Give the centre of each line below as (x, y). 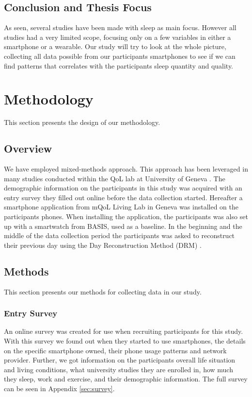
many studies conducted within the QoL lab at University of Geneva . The (115, 178)
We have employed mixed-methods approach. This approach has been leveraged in (126, 169)
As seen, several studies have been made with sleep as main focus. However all (120, 27)
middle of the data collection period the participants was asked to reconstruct (119, 235)
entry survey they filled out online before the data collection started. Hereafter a (123, 197)
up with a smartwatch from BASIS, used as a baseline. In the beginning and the (123, 226)
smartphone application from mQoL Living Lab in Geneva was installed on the (121, 207)
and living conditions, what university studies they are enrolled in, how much (118, 369)
